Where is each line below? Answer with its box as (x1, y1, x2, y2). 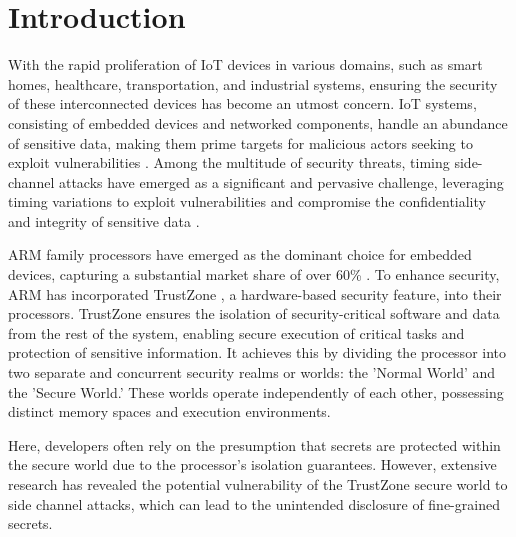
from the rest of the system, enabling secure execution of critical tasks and (8, 322, 465, 343)
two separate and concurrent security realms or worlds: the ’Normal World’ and (8, 362, 496, 383)
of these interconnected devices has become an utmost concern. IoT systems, (8, 93, 477, 114)
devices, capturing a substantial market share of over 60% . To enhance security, (8, 264, 500, 285)
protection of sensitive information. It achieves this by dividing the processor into (8, 342, 507, 363)
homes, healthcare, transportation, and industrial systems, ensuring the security (8, 73, 498, 94)
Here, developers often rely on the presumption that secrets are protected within (8, 434, 501, 455)
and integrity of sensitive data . (8, 210, 200, 231)
